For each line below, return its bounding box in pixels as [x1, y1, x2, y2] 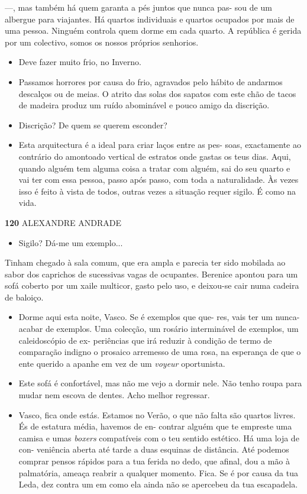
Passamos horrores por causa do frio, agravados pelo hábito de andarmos [18, 75, 283, 88]
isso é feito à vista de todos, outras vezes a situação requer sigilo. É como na [18, 185, 296, 197]
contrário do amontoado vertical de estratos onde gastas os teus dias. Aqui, [18, 150, 291, 162]
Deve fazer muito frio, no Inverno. [18, 56, 141, 68]
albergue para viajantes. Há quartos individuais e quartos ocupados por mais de [5, 12, 295, 25]
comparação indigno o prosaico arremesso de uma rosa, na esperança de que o [18, 346, 301, 358]
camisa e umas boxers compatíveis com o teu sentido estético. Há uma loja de [18, 431, 299, 444]
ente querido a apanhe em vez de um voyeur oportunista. [18, 357, 225, 369]
